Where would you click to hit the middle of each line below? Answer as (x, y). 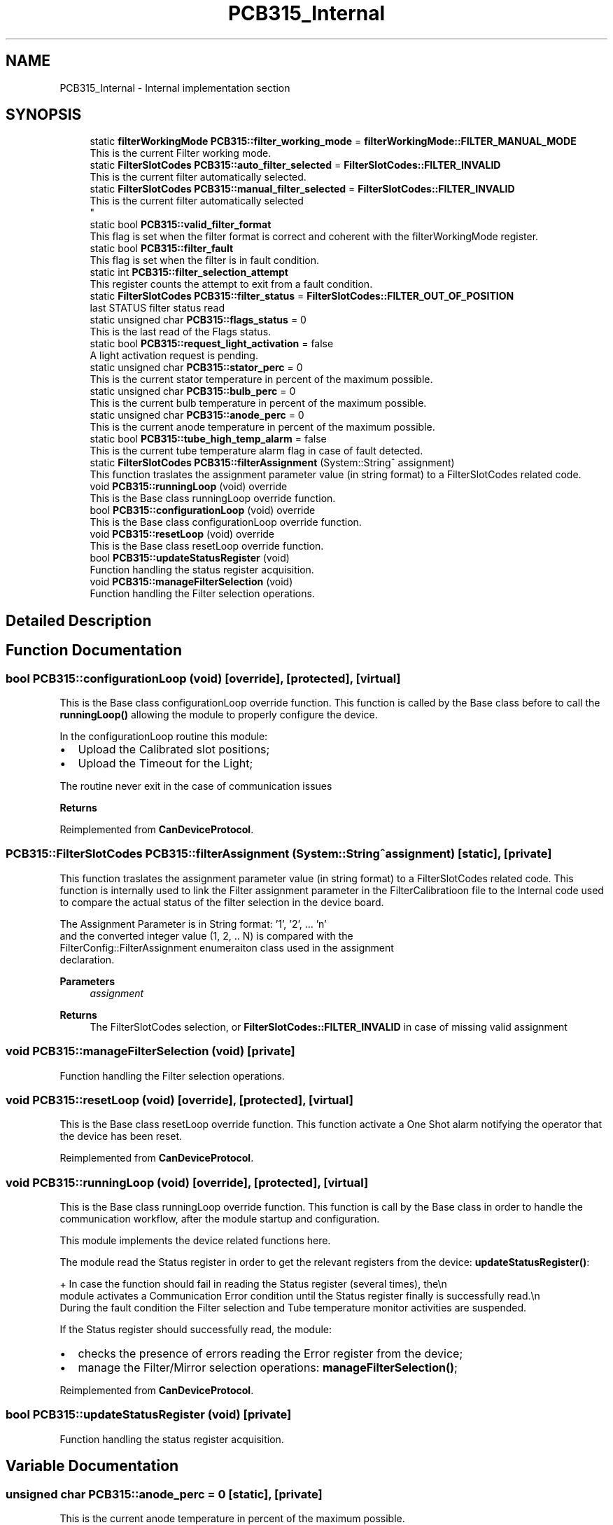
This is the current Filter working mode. (181, 153)
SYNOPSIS (44, 115)
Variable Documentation (92, 1466)
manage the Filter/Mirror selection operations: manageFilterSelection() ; (268, 1368)
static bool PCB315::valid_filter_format (181, 225)
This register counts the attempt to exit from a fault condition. (231, 284)
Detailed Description (79, 620)
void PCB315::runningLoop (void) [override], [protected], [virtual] (187, 1182)
